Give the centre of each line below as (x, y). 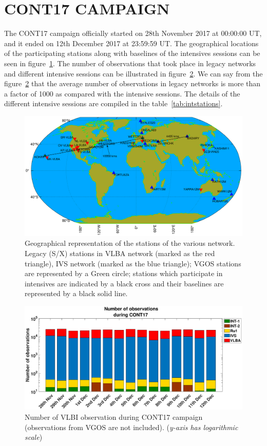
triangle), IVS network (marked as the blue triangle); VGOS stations (133, 263)
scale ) (34, 437)
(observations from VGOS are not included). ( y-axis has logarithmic (131, 427)
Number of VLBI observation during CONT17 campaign (114, 417)
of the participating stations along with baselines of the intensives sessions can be (132, 53)
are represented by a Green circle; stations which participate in (124, 273)
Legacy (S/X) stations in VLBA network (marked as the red (120, 253)
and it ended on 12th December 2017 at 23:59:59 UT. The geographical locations (131, 43)
